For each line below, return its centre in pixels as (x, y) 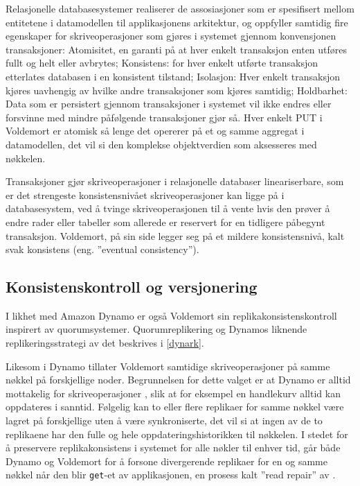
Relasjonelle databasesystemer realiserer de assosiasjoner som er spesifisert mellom (180, 8)
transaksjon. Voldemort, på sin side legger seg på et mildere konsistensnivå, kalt (175, 235)
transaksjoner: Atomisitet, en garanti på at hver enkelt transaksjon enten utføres (177, 49)
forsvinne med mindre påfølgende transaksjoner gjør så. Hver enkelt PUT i (164, 117)
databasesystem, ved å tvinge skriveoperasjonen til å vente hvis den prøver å (168, 208)
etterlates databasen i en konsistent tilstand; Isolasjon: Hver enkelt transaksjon (173, 76)
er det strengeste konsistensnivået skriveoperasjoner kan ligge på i (145, 194)
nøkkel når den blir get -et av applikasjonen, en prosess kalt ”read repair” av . (171, 475)
